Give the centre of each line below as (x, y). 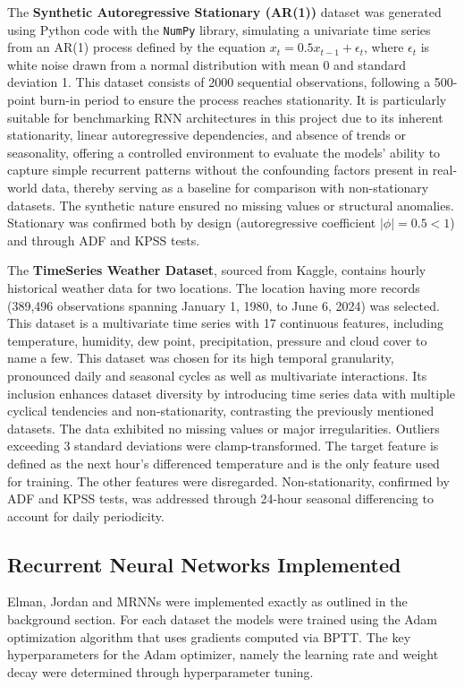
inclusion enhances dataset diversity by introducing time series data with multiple (232, 393)
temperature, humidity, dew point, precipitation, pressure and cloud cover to (217, 340)
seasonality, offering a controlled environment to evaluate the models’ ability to (224, 152)
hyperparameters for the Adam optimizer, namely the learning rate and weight (223, 654)
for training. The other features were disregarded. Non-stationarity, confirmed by (228, 481)
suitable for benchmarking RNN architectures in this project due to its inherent (225, 117)
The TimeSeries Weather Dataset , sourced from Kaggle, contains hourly (217, 270)
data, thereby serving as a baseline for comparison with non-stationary (235, 187)
